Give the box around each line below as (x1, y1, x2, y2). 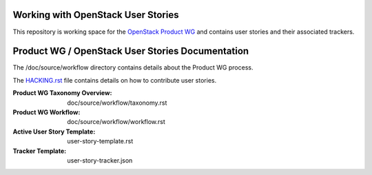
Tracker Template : (12, 147, 67, 155)
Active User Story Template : (12, 127, 96, 136)
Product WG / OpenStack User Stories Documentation (12, 45, 249, 57)
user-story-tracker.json (67, 156, 133, 165)
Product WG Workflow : (12, 107, 81, 116)
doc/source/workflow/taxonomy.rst (67, 99, 167, 107)
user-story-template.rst (67, 137, 134, 145)
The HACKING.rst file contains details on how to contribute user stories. (12, 76, 217, 84)
